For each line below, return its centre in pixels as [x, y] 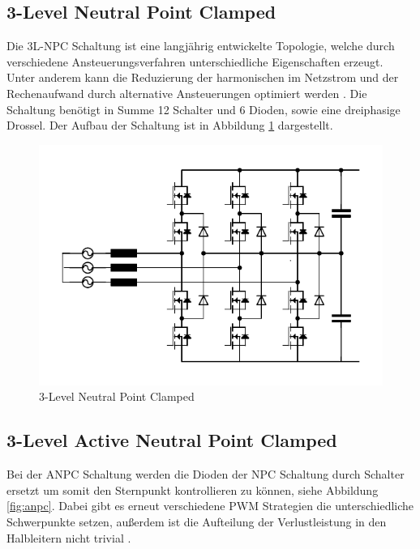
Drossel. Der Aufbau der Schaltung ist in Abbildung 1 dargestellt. [170, 125]
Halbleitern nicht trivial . [69, 537]
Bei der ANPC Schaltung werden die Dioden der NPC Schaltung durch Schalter [206, 474]
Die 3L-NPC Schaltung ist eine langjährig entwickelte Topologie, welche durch [201, 46]
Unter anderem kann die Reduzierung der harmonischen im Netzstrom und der [203, 77]
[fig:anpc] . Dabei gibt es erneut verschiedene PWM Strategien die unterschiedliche [210, 506]
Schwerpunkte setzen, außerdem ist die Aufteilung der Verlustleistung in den [197, 521]
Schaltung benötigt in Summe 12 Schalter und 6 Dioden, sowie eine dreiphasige [204, 109]
